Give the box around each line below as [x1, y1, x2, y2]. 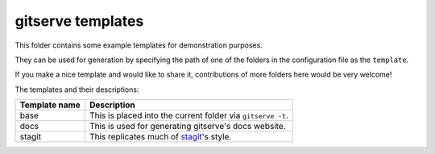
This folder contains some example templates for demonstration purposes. [14, 40, 263, 50]
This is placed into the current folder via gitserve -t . [89, 110, 289, 121]
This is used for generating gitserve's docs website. [89, 121, 286, 132]
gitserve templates [14, 12, 144, 30]
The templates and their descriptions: [14, 85, 139, 94]
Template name [19, 99, 81, 110]
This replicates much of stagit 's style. [89, 131, 232, 143]
